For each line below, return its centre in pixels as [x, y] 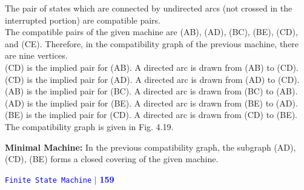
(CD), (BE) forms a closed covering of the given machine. [112, 159]
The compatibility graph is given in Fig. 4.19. [89, 126]
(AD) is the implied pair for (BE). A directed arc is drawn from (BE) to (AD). [151, 103]
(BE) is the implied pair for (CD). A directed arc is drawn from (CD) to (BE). [151, 115]
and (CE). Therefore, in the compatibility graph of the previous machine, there [152, 43]
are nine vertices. [36, 55]
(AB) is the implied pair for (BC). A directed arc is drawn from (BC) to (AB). [151, 91]
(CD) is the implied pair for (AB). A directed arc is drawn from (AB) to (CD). [152, 67]
